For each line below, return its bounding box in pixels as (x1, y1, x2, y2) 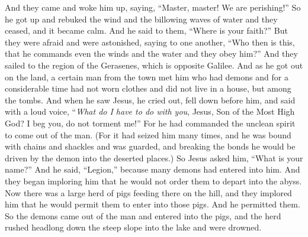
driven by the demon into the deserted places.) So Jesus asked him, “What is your (5, 151, 303, 164)
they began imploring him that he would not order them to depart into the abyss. (5, 174, 302, 187)
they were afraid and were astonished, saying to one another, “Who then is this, (5, 35, 295, 48)
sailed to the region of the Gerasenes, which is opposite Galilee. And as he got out (5, 59, 303, 71)
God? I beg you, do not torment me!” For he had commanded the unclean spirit (5, 116, 296, 129)
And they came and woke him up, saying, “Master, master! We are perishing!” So (5, 1, 301, 13)
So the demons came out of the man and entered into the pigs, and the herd (5, 209, 281, 222)
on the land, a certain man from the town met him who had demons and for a (5, 70, 288, 83)
